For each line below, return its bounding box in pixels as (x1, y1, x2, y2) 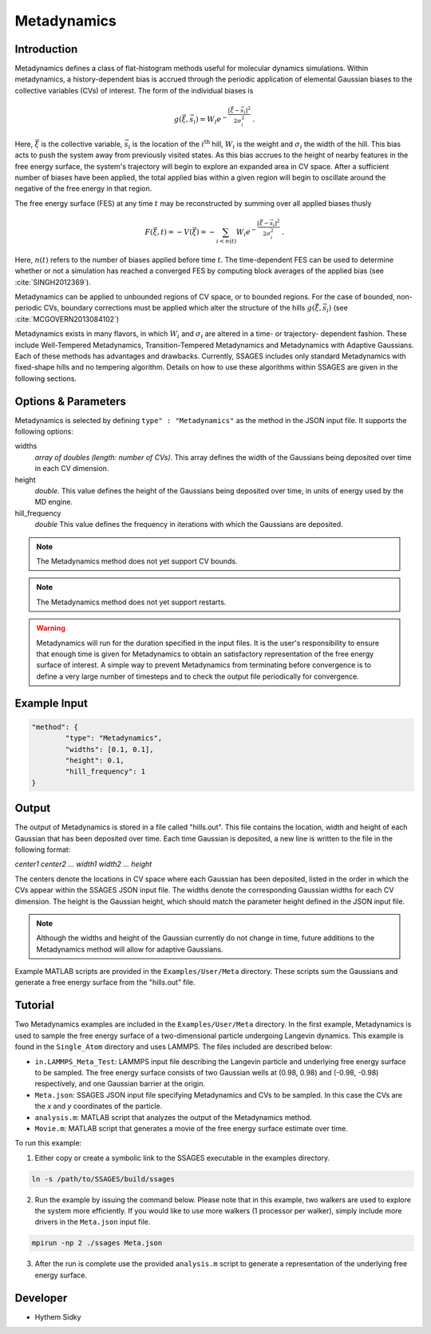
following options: (14, 427, 73, 437)
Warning (36, 623, 65, 633)
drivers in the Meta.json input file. (34, 1217, 151, 1227)
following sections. (14, 374, 77, 383)
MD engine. (34, 497, 73, 507)
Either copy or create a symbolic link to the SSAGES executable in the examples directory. (34, 1153, 330, 1162)
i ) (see (326, 303, 349, 315)
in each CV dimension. (34, 464, 109, 473)
